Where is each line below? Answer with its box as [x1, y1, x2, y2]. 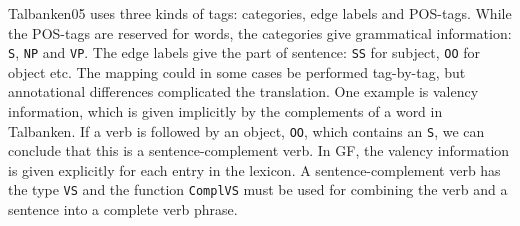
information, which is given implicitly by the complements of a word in [8, 101, 443, 122]
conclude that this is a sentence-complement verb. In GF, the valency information [8, 140, 510, 161]
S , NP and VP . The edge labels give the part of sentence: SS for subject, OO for [8, 42, 481, 63]
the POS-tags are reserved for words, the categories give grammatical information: [8, 22, 512, 43]
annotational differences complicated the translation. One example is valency [8, 81, 479, 102]
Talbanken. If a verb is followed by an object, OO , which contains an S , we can [8, 120, 485, 141]
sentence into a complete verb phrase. [8, 199, 238, 220]
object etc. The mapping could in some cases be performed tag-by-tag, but [8, 61, 466, 82]
